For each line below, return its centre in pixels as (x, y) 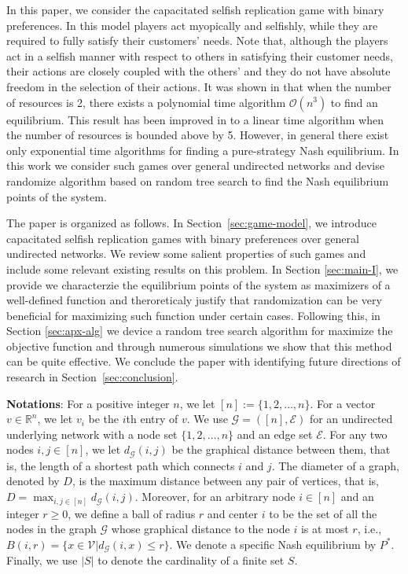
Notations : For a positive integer (88, 403)
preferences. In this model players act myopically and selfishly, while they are (192, 25)
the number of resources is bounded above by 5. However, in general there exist (198, 135)
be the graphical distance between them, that (281, 449)
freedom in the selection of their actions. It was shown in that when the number (199, 86)
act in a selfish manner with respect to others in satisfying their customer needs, (200, 55)
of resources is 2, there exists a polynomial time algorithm (146, 102)
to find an (354, 102)
